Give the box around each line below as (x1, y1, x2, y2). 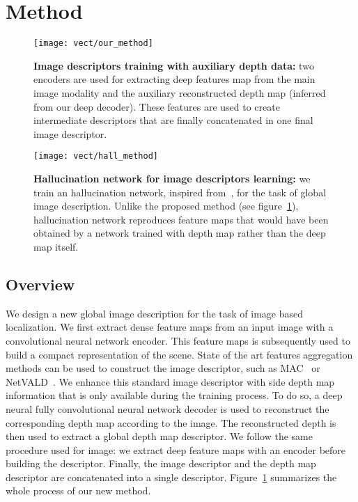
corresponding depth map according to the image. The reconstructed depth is (6, 415, 336, 430)
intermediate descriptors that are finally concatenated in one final (33, 113, 313, 127)
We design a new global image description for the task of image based (6, 306, 303, 320)
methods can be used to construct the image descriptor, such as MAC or (6, 361, 320, 375)
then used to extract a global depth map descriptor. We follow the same (6, 429, 313, 444)
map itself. (33, 239, 79, 253)
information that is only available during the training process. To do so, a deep (6, 388, 343, 402)
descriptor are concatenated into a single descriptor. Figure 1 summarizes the (6, 469, 337, 484)
